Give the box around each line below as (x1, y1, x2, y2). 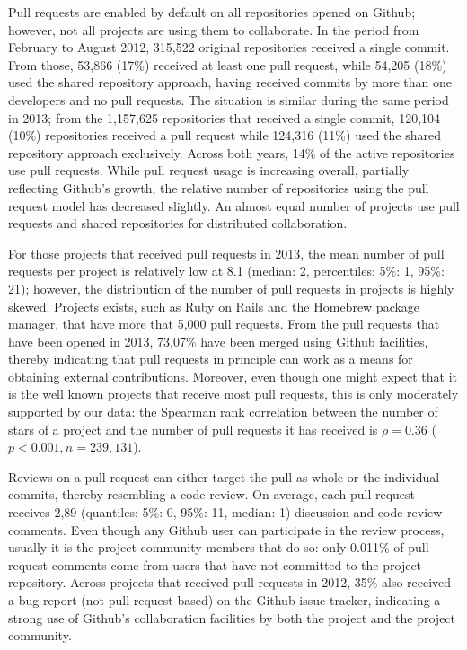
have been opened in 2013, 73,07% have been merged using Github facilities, (8, 331, 428, 350)
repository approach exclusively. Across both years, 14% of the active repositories (8, 143, 455, 162)
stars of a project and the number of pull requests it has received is (8, 419, 378, 438)
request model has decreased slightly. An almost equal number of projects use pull (8, 196, 460, 215)
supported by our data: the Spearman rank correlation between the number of (8, 402, 438, 421)
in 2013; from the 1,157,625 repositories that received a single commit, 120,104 (8, 108, 441, 127)
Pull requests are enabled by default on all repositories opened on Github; (8, 3, 416, 21)
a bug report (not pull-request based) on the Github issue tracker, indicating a (8, 591, 441, 609)
